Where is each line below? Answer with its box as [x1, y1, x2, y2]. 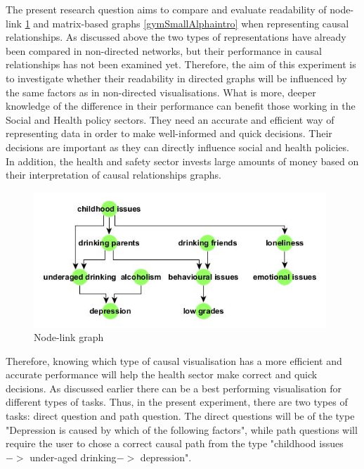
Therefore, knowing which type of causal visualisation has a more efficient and [6, 353, 342, 368]
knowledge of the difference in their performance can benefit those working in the [6, 98, 356, 113]
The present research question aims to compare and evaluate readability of [6, 2, 327, 16]
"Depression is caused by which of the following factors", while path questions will [6, 422, 358, 437]
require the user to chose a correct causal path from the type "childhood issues [6, 436, 344, 451]
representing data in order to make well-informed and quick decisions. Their [6, 126, 332, 141]
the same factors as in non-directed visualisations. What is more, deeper [6, 84, 316, 99]
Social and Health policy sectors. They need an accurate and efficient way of [6, 112, 334, 127]
